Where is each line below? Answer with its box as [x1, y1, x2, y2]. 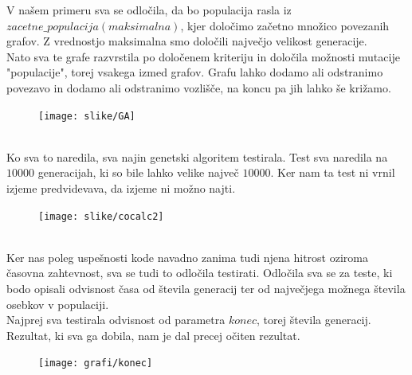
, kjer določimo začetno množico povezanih [180, 17, 390, 33]
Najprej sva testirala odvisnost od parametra [6, 311, 226, 328]
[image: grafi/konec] [38, 357, 153, 369]
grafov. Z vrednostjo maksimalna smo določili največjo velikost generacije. [6, 33, 367, 49]
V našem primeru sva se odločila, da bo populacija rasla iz [6, 2, 292, 18]
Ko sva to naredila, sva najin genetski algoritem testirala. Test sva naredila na [6, 148, 388, 165]
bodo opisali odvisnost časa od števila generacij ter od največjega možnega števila [6, 280, 406, 297]
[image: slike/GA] [38, 110, 135, 122]
